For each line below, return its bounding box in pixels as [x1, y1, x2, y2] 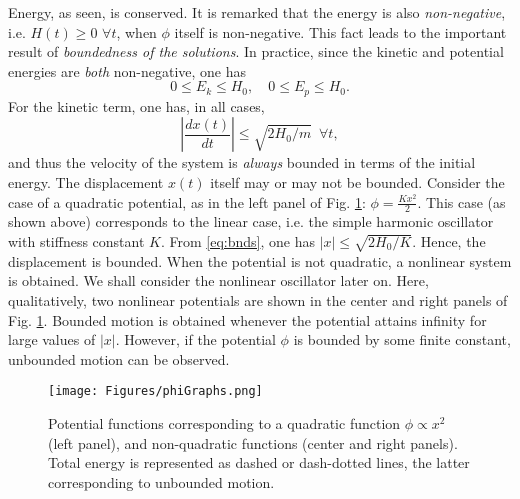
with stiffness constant [8, 231, 145, 252]
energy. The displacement [8, 172, 164, 193]
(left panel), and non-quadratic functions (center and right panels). [48, 432, 458, 453]
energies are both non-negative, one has [8, 60, 247, 81]
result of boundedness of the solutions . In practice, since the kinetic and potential [8, 41, 504, 62]
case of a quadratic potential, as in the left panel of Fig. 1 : [8, 191, 366, 212]
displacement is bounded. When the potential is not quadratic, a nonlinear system [8, 250, 512, 271]
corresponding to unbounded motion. [48, 471, 275, 492]
